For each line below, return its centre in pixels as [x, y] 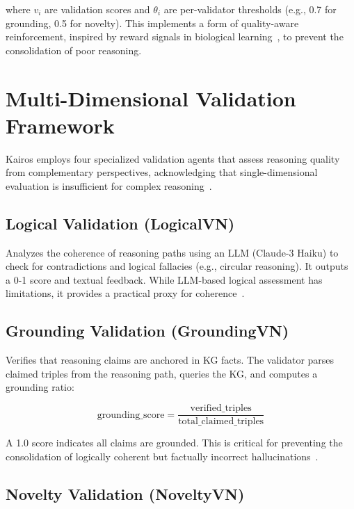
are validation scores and [97, 9]
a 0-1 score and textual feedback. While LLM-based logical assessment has [164, 279]
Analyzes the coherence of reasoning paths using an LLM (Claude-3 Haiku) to [172, 252]
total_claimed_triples [221, 422]
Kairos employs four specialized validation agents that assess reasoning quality [173, 158]
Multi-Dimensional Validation [151, 98]
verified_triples [221, 409]
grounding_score [131, 415]
